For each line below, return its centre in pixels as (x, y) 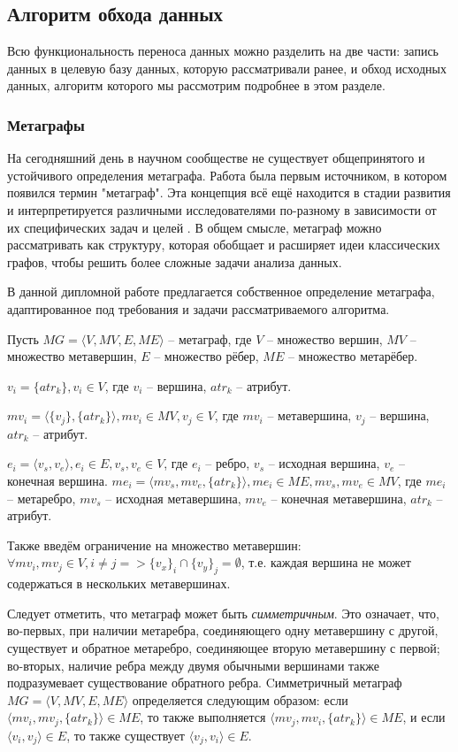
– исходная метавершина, (173, 498)
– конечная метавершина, (339, 498)
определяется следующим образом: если (240, 699)
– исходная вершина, (324, 463)
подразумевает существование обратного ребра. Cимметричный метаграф (205, 683)
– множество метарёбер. (353, 356)
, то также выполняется (203, 717)
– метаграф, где (210, 338)
